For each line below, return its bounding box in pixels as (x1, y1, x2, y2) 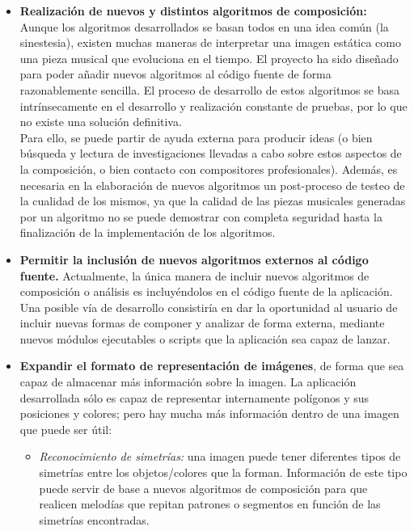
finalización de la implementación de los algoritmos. (19, 224, 276, 241)
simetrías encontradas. (39, 511, 150, 528)
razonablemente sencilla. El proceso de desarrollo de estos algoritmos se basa (19, 81, 399, 98)
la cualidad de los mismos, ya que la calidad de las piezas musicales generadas (19, 192, 406, 209)
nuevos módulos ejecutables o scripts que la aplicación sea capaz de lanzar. (19, 330, 391, 347)
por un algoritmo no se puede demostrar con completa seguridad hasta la (19, 208, 382, 225)
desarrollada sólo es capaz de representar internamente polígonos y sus (19, 389, 370, 406)
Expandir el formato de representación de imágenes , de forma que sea (19, 357, 404, 374)
